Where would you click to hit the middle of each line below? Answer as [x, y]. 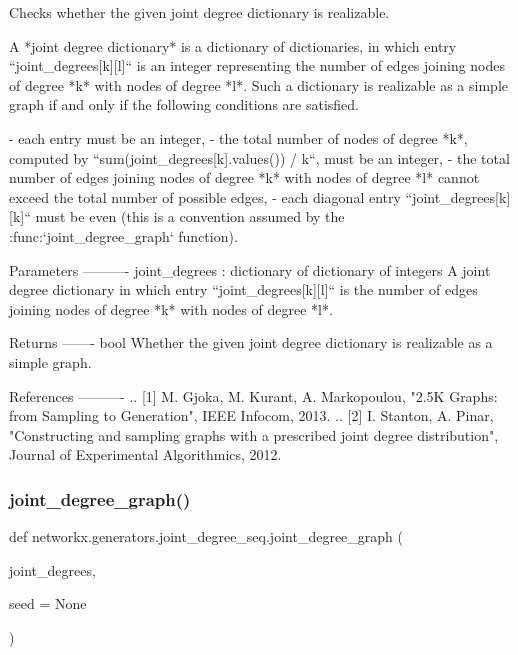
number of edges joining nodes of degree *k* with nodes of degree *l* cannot [244, 177]
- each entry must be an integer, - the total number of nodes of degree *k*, [238, 137]
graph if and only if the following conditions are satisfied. [184, 104]
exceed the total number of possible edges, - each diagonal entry [205, 196]
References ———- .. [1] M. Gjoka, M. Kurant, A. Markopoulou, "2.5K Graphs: [253, 395]
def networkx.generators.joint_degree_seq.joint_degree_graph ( [206, 536]
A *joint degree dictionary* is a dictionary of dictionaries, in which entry [233, 45]
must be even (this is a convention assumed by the [190, 216]
